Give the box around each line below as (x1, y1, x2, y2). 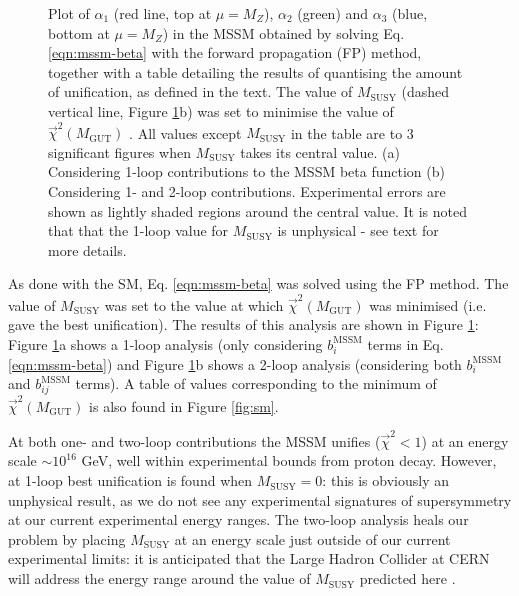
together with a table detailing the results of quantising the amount (48, 61, 463, 82)
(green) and (297, 3, 369, 23)
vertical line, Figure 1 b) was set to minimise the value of (48, 100, 394, 121)
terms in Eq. (367, 333, 444, 354)
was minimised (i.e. (369, 294, 487, 315)
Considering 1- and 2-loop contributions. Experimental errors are (48, 181, 446, 202)
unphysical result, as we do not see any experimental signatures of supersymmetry (8, 489, 512, 510)
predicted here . (359, 568, 456, 589)
